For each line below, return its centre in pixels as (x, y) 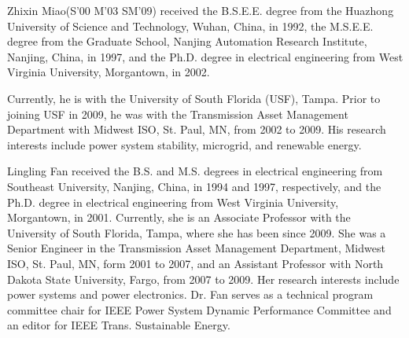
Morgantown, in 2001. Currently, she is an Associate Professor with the (179, 217)
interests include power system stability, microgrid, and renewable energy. (184, 144)
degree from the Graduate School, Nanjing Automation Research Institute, (187, 41)
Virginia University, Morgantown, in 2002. (109, 72)
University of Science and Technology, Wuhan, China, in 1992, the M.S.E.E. (190, 26)
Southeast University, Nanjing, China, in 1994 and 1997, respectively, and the (194, 186)
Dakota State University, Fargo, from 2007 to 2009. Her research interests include (203, 279)
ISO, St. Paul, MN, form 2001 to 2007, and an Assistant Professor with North (195, 263)
